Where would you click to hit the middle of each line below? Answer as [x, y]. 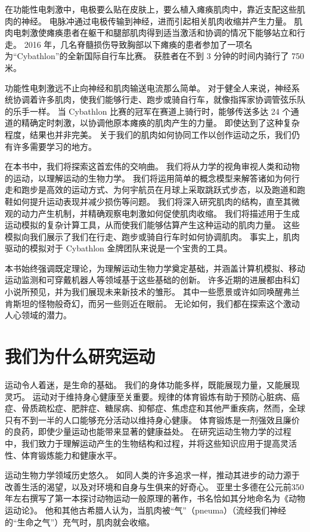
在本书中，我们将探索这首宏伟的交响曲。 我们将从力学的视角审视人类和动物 [152, 166]
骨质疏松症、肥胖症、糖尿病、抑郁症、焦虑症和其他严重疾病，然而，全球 [163, 408]
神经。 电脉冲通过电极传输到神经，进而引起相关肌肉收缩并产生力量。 [156, 21]
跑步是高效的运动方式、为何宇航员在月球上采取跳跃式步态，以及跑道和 [159, 190]
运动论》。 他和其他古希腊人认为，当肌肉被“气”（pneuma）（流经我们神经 [146, 510]
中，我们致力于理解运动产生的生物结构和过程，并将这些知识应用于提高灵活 [151, 443]
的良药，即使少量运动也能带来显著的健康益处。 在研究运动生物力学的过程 [148, 431]
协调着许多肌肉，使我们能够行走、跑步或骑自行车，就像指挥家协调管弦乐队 [159, 99]
